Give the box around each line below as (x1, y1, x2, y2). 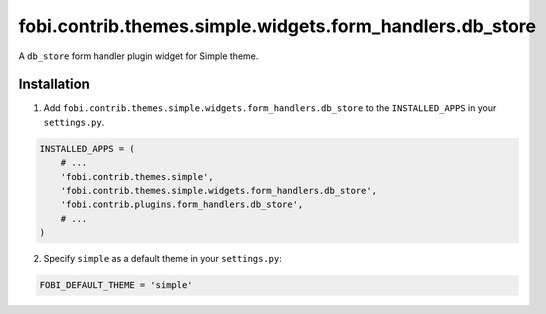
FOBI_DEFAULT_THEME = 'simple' (39, 280, 194, 291)
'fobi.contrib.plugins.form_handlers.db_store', (60, 199, 304, 210)
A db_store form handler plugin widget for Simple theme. (18, 50, 259, 62)
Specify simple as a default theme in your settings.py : (43, 253, 282, 265)
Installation (18, 76, 90, 93)
